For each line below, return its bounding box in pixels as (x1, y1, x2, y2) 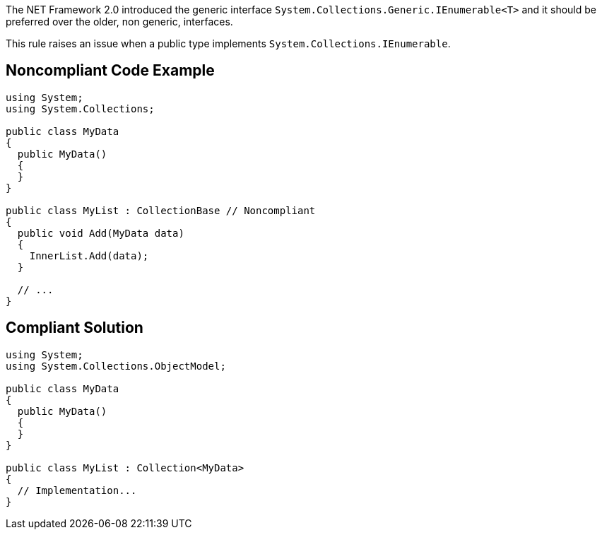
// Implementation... (17, 484, 137, 496)
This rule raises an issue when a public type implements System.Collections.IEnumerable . (6, 37, 451, 49)
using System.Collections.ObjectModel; (6, 360, 226, 372)
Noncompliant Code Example (6, 61, 215, 80)
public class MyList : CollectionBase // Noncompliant (6, 204, 316, 216)
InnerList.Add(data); (29, 249, 149, 261)
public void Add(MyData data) (17, 227, 184, 239)
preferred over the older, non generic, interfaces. (6, 16, 233, 28)
